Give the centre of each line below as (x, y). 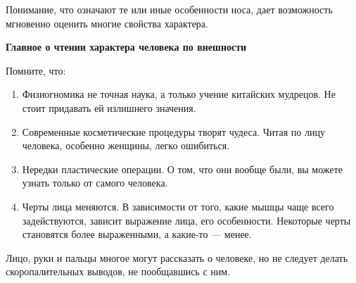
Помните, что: (36, 70)
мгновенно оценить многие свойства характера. (107, 23)
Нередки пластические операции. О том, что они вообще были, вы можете (182, 169)
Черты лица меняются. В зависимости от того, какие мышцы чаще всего (178, 206)
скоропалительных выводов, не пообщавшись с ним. (118, 271)
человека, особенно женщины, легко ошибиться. (126, 145)
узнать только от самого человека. (95, 183)
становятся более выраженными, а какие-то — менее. (137, 234)
